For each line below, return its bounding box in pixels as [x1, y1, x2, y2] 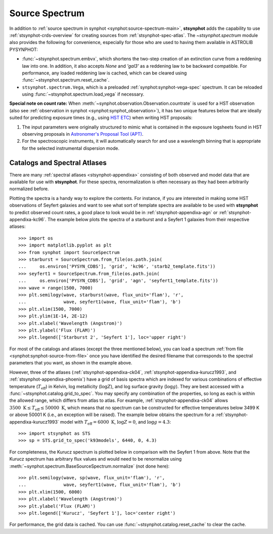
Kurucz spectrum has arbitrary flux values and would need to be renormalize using [9, 456, 182, 462]
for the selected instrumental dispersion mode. [22, 145, 120, 151]
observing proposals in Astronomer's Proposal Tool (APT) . [22, 131, 144, 137]
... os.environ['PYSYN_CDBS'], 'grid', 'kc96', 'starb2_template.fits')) [18, 264, 216, 269]
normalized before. [9, 186, 49, 192]
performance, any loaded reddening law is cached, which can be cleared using [22, 70, 187, 76]
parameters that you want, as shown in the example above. [9, 360, 132, 366]
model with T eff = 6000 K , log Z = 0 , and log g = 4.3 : [60, 419, 171, 426]
